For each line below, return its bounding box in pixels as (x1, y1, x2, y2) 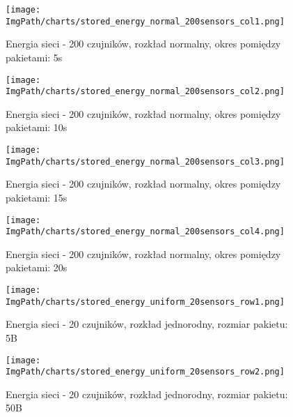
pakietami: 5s (6, 50, 63, 64)
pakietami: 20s (6, 260, 68, 275)
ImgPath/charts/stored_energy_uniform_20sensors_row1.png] (6, 296, 285, 307)
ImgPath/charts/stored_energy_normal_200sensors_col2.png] (6, 86, 285, 97)
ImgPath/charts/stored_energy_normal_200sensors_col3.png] (6, 156, 285, 167)
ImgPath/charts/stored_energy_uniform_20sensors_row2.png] (6, 367, 285, 377)
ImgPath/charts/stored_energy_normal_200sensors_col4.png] (6, 227, 285, 237)
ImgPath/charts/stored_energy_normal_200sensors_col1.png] (6, 16, 285, 26)
